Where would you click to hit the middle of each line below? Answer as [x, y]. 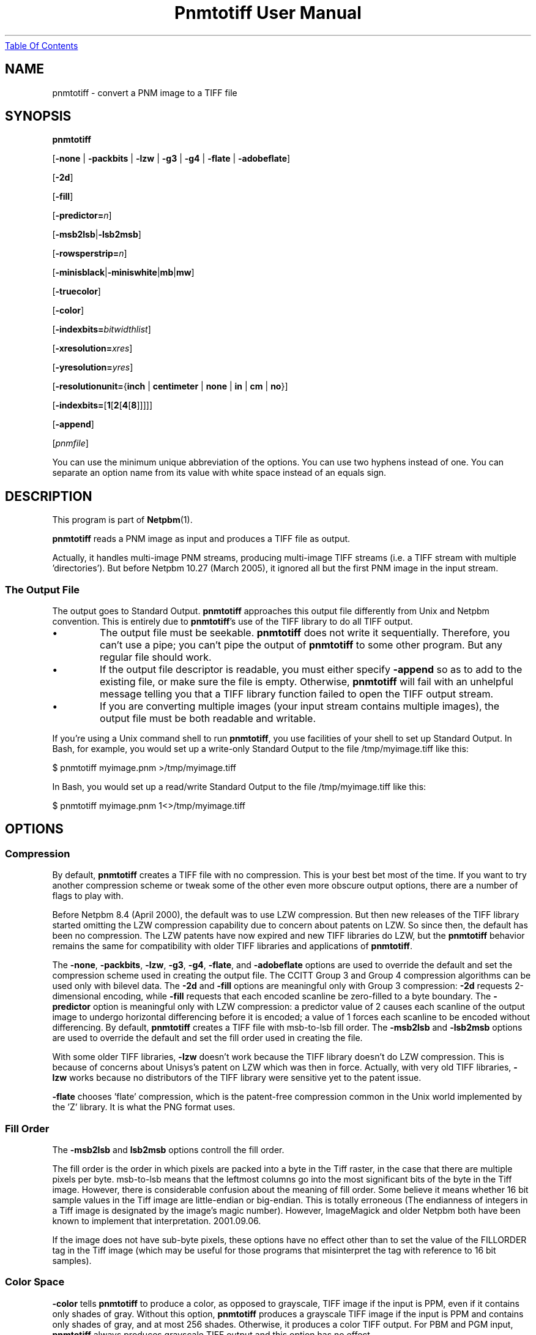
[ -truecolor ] [76, 291]
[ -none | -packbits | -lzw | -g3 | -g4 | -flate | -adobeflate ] [171, 159]
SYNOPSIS [38, 116]
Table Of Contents [42, 45]
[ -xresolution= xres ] [92, 348]
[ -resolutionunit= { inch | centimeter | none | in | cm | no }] [170, 386]
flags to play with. [88, 896]
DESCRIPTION [49, 496]
